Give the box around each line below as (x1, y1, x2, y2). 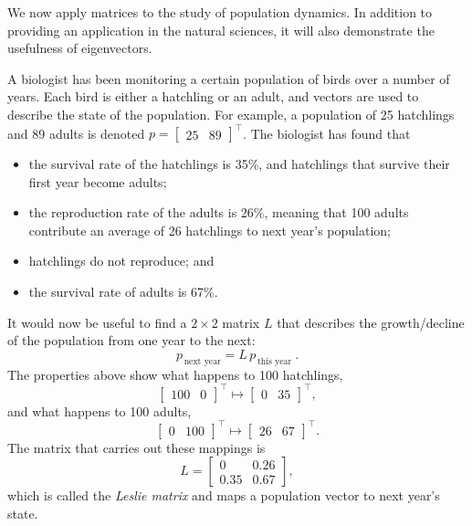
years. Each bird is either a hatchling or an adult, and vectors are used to (7, 87, 419, 106)
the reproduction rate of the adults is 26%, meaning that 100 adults (28, 203, 409, 222)
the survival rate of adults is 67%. (28, 282, 218, 301)
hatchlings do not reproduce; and (28, 251, 215, 270)
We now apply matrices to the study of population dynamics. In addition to (7, 3, 433, 21)
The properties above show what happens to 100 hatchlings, (7, 364, 343, 384)
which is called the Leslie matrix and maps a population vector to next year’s (7, 486, 440, 505)
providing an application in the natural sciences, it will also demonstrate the (7, 20, 435, 39)
